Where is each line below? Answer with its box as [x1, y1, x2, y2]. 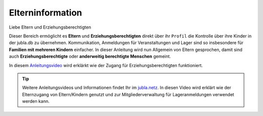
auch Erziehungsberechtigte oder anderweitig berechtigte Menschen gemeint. [9, 53, 171, 59]
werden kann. [22, 99, 50, 104]
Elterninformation [9, 7, 82, 18]
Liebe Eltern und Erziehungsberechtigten [9, 24, 91, 30]
